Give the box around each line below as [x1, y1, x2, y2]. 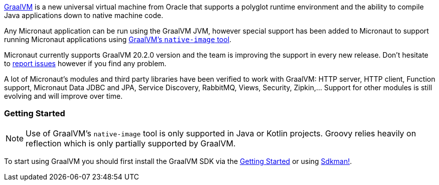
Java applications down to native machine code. [4, 11, 164, 20]
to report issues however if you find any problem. [4, 59, 167, 68]
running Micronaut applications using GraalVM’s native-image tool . [4, 35, 232, 44]
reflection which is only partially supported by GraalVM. [26, 138, 236, 148]
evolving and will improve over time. [4, 92, 123, 100]
